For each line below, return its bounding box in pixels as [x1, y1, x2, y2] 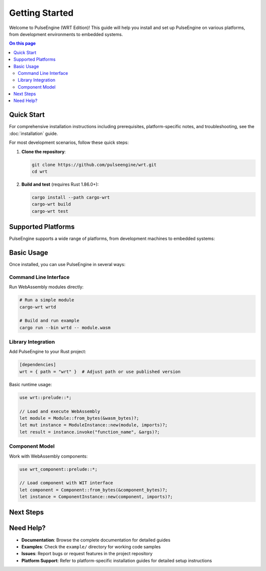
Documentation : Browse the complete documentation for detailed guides [21, 537, 171, 543]
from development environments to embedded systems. [9, 31, 123, 37]
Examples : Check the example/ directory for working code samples [21, 543, 161, 549]
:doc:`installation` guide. [9, 131, 58, 136]
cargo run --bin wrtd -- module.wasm [19, 325, 111, 330]
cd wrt [32, 168, 48, 174]
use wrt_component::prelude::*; [19, 466, 98, 472]
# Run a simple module [19, 297, 74, 303]
